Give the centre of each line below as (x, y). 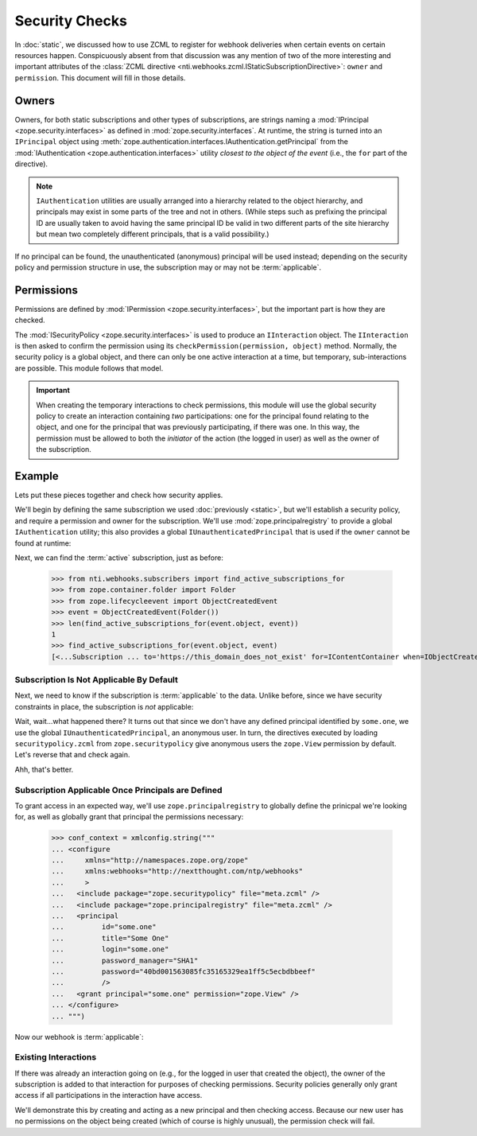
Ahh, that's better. (44, 769)
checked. (30, 320)
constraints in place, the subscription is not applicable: (104, 706)
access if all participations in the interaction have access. (109, 1095)
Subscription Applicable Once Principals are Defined (118, 790)
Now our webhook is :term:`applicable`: (79, 1037)
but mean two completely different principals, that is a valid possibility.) (153, 234)
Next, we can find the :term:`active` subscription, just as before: (119, 558)
